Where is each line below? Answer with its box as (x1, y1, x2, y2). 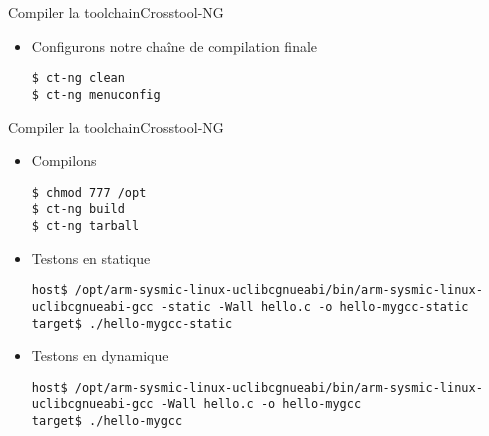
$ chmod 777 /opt (31, 185, 147, 200)
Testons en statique (31, 247, 151, 268)
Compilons (31, 150, 97, 171)
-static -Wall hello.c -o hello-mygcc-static (160, 299, 469, 314)
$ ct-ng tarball (31, 219, 140, 233)
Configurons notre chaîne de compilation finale (31, 35, 318, 56)
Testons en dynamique (31, 345, 169, 366)
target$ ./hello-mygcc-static (31, 316, 233, 331)
